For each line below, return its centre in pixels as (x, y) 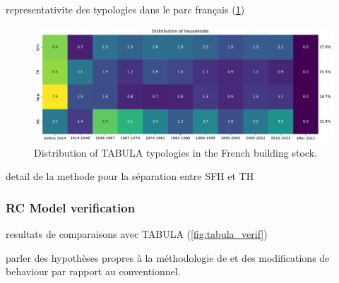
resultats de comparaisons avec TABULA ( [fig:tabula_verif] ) (137, 233)
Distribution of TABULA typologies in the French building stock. (176, 152)
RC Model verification (71, 207)
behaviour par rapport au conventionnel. (93, 271)
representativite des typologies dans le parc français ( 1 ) (125, 9)
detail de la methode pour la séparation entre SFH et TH (130, 176)
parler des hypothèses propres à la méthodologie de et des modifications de (168, 257)
